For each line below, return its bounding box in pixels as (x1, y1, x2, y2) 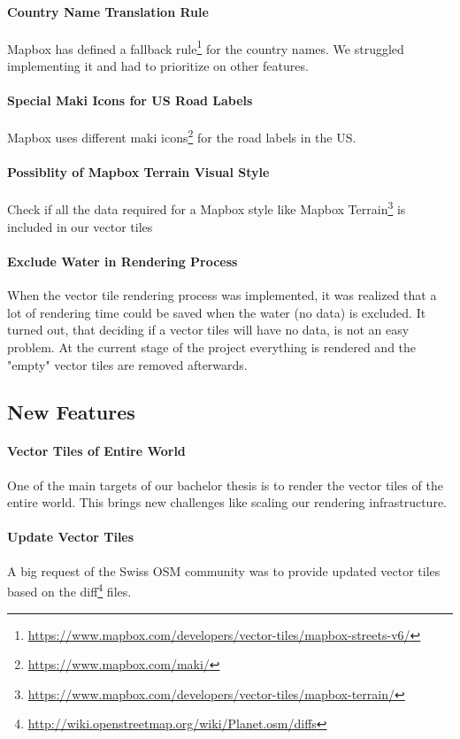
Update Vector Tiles (7, 527, 134, 546)
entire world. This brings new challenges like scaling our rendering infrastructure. (7, 493, 447, 512)
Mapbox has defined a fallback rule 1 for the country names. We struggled (7, 36, 404, 58)
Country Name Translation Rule (7, 2, 209, 20)
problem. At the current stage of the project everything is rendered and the (7, 337, 417, 356)
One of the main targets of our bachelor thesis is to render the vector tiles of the (7, 475, 443, 494)
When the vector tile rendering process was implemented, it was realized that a (7, 286, 437, 304)
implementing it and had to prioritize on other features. (7, 57, 309, 75)
